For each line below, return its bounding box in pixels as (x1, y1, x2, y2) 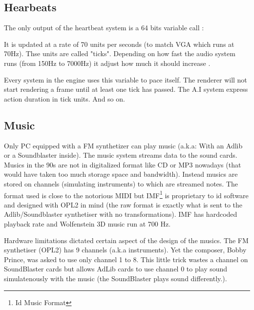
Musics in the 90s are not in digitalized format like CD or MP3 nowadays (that (4, 159, 241, 169)
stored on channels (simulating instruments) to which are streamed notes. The (4, 178, 238, 188)
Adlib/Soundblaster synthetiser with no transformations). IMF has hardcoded (4, 209, 237, 219)
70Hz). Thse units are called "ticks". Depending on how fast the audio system (4, 48, 235, 59)
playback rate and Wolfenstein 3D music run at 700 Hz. (4, 218, 171, 228)
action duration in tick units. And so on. (4, 93, 125, 103)
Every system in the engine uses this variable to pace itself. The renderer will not (4, 74, 247, 84)
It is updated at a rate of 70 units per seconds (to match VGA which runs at (4, 39, 234, 49)
